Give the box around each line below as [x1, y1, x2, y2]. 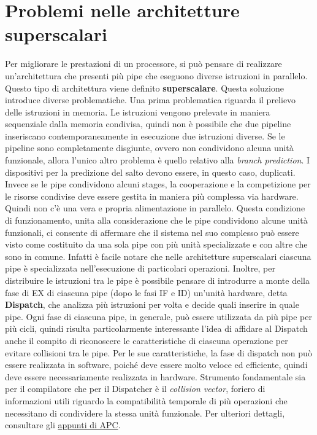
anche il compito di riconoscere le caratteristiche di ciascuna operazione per [5, 334, 288, 347]
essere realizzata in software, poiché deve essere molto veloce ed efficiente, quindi [5, 358, 308, 371]
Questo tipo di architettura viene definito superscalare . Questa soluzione [5, 81, 284, 94]
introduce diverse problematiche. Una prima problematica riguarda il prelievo [5, 93, 296, 106]
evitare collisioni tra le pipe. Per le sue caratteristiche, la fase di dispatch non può [5, 346, 312, 359]
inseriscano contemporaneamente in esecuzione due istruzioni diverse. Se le [5, 129, 285, 142]
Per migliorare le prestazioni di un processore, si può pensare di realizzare [5, 57, 282, 70]
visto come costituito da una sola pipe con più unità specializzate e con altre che [5, 238, 308, 251]
